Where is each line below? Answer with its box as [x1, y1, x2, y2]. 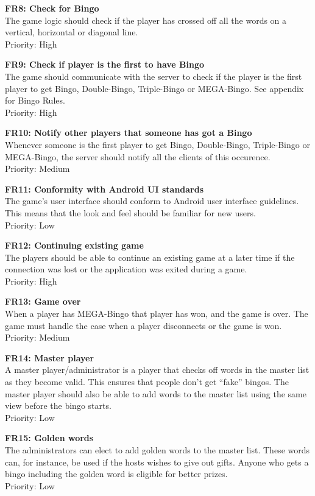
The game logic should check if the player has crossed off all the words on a [5, 13, 287, 26]
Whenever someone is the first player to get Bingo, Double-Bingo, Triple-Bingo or [5, 138, 310, 151]
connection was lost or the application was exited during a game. [5, 263, 247, 275]
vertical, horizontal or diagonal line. [5, 26, 138, 38]
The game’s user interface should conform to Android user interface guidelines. [5, 194, 299, 207]
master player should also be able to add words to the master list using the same [5, 387, 306, 400]
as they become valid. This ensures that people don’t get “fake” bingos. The [5, 375, 289, 388]
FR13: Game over [5, 295, 81, 308]
